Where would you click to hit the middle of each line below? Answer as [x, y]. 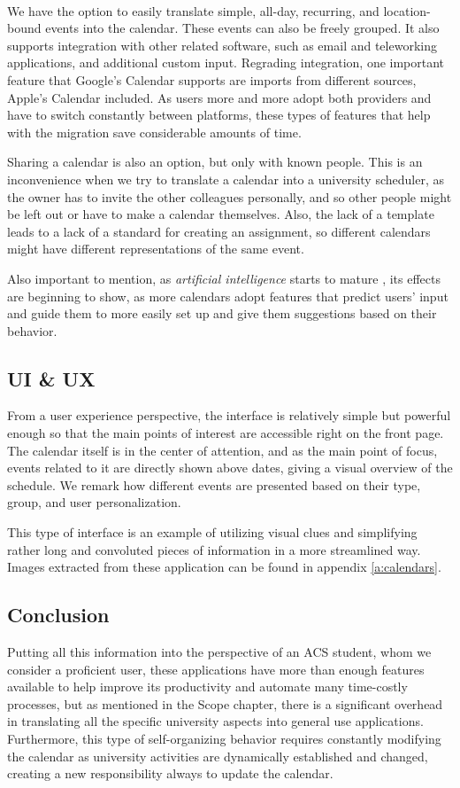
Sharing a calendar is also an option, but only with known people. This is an [215, 162]
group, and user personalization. [94, 502]
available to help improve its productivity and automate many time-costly [207, 687]
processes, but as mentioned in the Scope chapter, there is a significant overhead [225, 703]
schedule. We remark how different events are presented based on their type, [214, 484]
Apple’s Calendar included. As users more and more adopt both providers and [219, 97]
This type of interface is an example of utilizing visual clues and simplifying [212, 532]
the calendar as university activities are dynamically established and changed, [218, 756]
